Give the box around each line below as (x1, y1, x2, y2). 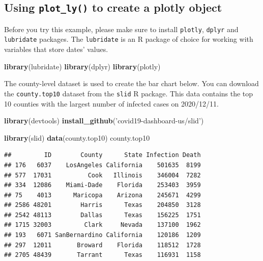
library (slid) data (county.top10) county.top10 (4, 132, 150, 143)
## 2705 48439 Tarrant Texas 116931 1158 (4, 251, 201, 259)
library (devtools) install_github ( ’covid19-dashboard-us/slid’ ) (4, 115, 204, 126)
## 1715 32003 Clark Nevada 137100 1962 (4, 221, 201, 229)
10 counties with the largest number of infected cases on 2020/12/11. (4, 98, 219, 109)
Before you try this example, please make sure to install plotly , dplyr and (4, 23, 239, 34)
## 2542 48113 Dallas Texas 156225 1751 (4, 211, 201, 219)
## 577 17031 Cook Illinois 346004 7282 (4, 171, 201, 179)
